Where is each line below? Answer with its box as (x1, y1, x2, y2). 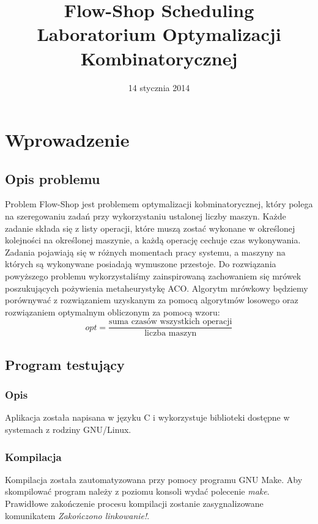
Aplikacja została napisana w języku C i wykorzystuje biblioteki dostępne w (5, 411, 290, 424)
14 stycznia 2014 (128, 81, 190, 94)
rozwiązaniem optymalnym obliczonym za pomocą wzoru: (5, 305, 220, 318)
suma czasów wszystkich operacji (109, 317, 232, 327)
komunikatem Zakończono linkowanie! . (5, 509, 150, 522)
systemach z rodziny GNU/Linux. (5, 423, 131, 436)
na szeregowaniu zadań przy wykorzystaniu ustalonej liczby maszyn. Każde (5, 210, 286, 223)
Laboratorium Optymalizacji (37, 21, 281, 46)
